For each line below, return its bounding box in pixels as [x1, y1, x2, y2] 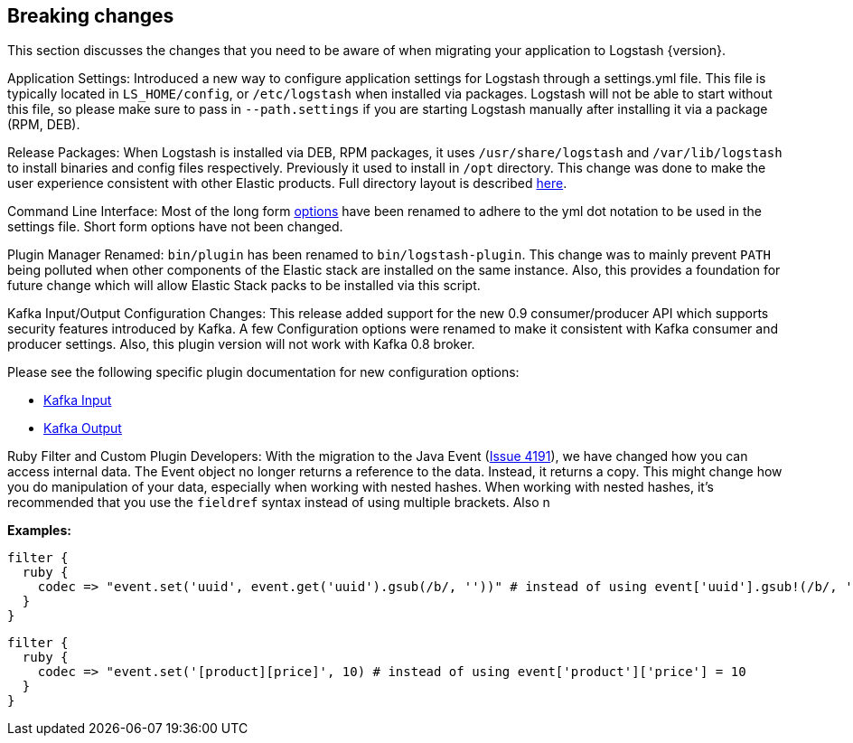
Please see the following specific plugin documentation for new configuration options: [7, 364, 520, 381]
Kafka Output [43, 420, 122, 437]
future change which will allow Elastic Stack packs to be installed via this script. [7, 277, 481, 294]
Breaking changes [7, 5, 174, 27]
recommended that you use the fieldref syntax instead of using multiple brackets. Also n [7, 494, 550, 511]
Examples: [7, 522, 71, 539]
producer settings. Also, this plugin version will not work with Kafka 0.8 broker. [7, 336, 475, 353]
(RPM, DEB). [7, 117, 80, 133]
